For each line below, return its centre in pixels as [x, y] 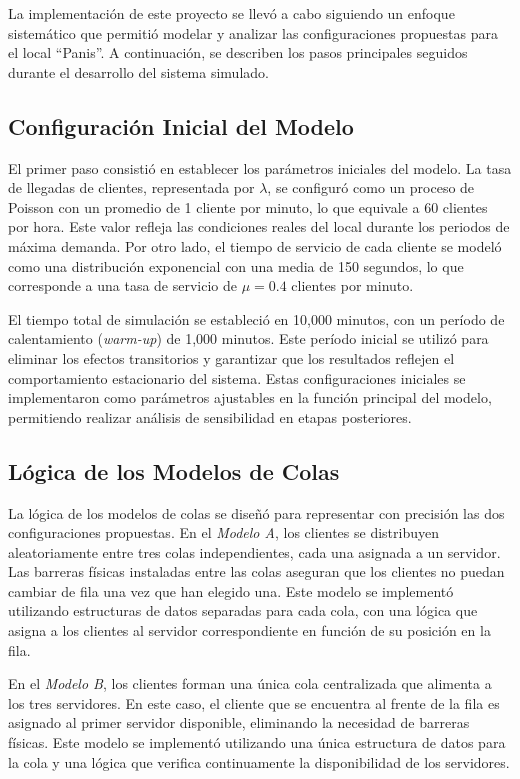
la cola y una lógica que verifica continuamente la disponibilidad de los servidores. [259, 761]
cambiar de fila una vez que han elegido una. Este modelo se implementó [231, 590]
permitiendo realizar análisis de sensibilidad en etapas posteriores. [210, 416]
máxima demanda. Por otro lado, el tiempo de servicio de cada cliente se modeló [255, 245]
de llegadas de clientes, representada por [131, 187]
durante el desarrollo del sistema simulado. [138, 71]
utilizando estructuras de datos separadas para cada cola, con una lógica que [243, 610]
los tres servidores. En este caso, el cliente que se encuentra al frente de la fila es [254, 702]
